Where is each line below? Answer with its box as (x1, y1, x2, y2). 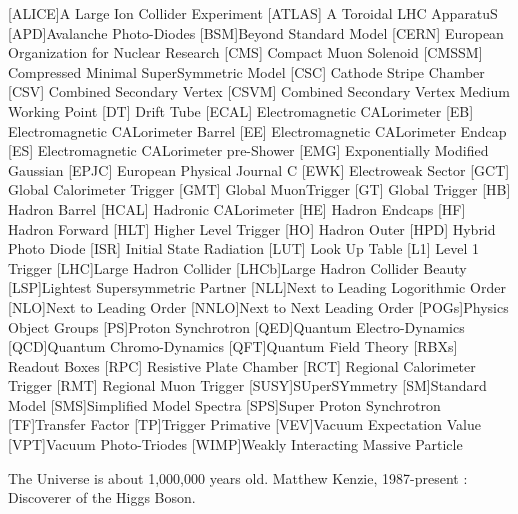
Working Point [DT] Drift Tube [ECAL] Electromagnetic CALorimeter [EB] (8, 100, 474, 121)
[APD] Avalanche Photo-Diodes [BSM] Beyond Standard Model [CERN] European (8, 22, 504, 43)
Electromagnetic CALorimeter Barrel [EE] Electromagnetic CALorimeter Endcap (8, 120, 507, 141)
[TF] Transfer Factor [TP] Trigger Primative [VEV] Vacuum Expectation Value (8, 414, 481, 435)
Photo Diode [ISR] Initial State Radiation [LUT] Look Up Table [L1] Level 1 (8, 238, 479, 259)
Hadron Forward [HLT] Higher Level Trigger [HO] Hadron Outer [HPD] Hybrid (8, 218, 496, 239)
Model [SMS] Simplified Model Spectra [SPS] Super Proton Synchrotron (8, 394, 441, 415)
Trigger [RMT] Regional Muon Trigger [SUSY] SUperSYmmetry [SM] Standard (8, 375, 487, 396)
